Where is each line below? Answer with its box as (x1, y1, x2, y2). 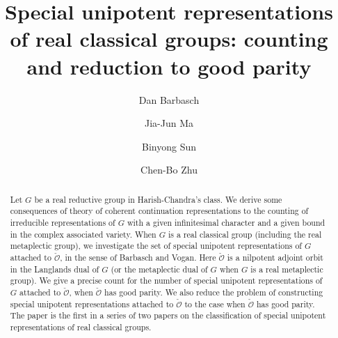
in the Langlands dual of (10, 263, 99, 275)
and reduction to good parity (26, 52, 312, 80)
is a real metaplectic (250, 263, 323, 275)
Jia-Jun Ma (144, 116, 193, 130)
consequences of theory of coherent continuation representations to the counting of (10, 205, 309, 217)
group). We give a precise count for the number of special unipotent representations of (10, 275, 323, 286)
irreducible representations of (10, 216, 115, 228)
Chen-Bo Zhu (140, 162, 198, 177)
